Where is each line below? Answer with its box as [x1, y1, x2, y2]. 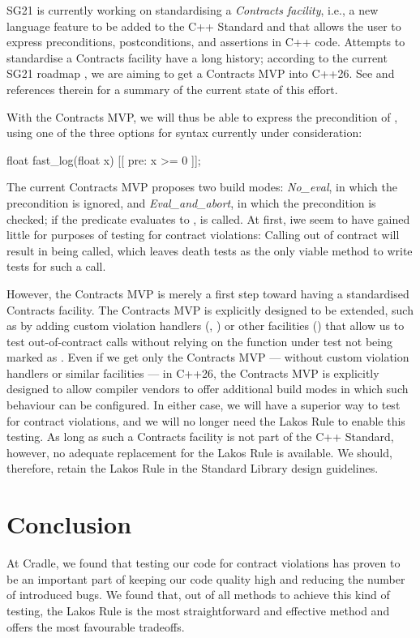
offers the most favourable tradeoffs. [6, 618, 185, 635]
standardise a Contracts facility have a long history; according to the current [6, 49, 388, 66]
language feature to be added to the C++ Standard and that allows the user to [6, 17, 401, 34]
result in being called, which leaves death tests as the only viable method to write [6, 242, 413, 259]
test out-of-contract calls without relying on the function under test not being [6, 332, 392, 349]
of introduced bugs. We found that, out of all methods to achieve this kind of [6, 586, 390, 603]
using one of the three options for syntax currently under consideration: [6, 124, 362, 141]
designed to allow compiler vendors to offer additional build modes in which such [6, 380, 409, 397]
